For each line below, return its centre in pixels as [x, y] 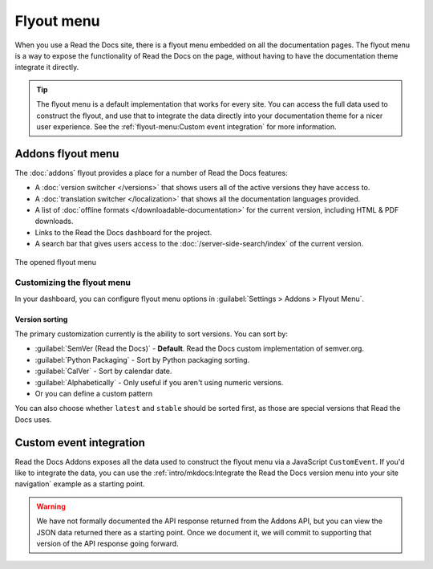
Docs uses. [33, 419]
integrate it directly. [47, 67]
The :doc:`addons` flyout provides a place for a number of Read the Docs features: [151, 173]
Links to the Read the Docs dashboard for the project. [123, 232]
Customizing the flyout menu [73, 282]
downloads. [54, 222]
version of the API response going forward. [108, 544]
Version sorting [41, 319]
